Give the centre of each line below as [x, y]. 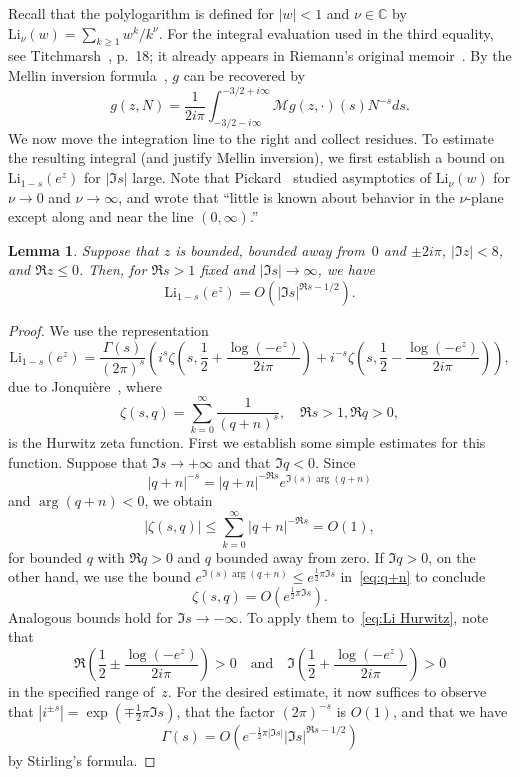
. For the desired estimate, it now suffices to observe [327, 691]
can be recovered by [244, 74]
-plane [485, 196]
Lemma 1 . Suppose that [83, 249]
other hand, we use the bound [99, 576]
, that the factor [225, 710]
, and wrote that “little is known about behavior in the [286, 196]
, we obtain [178, 499]
